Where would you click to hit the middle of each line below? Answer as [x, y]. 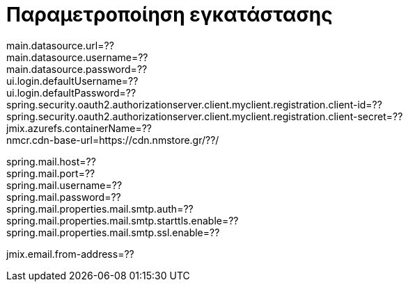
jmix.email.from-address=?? [70, 254]
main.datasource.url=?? [60, 45]
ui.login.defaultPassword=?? [71, 92]
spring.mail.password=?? [64, 197]
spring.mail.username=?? [64, 185]
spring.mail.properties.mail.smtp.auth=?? [100, 208]
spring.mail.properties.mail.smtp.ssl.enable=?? [113, 232]
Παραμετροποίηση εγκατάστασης [170, 15]
